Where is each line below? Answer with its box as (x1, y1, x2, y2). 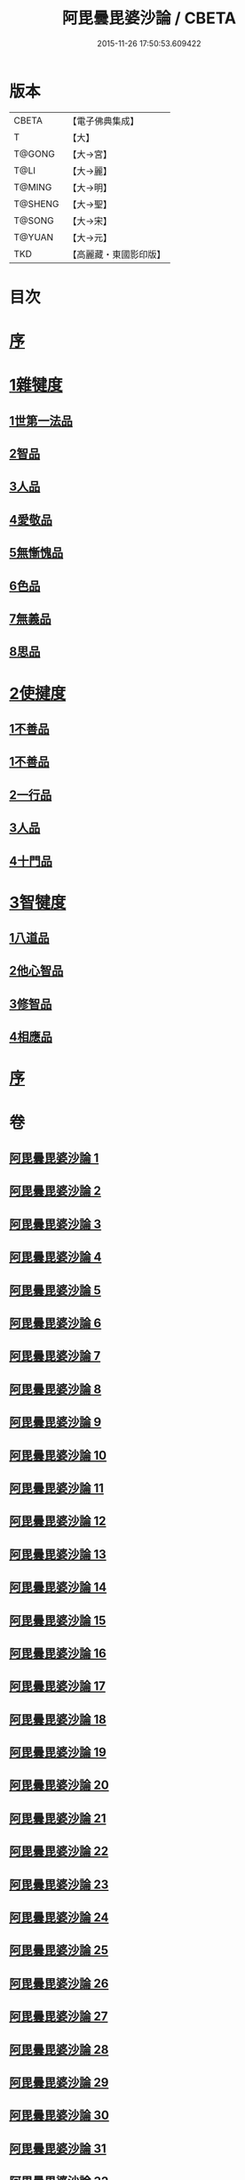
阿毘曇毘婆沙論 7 (9, 1348, 101, 1364)
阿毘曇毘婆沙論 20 (9, 1778, 109, 1793)
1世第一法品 (9, 413, 74, 428)
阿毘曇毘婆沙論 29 (9, 2074, 109, 2090)
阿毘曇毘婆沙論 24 (9, 1910, 109, 1926)
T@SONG (13, 214, 55, 227)
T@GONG (13, 148, 55, 160)
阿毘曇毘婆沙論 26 (9, 1975, 109, 1991)
